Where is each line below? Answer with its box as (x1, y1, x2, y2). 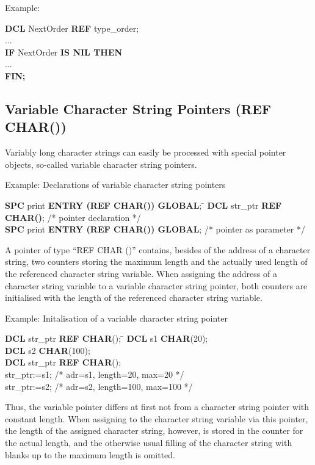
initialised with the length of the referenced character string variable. (5, 291, 262, 304)
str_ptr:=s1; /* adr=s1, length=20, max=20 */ (5, 368, 184, 381)
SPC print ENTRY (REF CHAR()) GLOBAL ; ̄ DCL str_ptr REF (5, 198, 282, 211)
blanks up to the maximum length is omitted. (5, 448, 175, 461)
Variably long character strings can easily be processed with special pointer (5, 146, 286, 159)
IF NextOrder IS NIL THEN (5, 45, 123, 58)
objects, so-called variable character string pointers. (5, 157, 197, 170)
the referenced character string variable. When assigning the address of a (5, 267, 277, 279)
